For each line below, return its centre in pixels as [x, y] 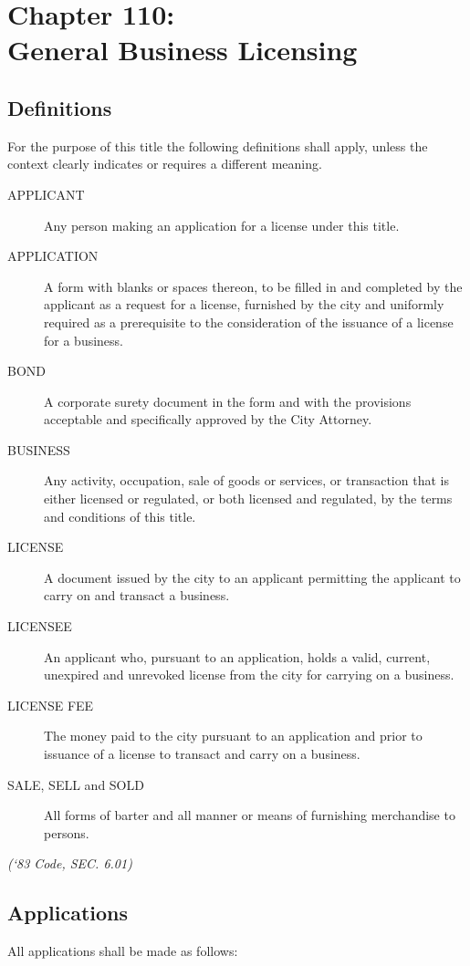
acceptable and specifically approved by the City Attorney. [208, 419]
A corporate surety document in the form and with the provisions [228, 401]
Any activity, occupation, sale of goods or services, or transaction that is [246, 480]
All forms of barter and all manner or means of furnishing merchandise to [250, 815]
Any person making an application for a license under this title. [222, 225]
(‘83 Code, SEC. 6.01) [70, 863]
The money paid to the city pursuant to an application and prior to [233, 736]
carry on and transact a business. [137, 595]
